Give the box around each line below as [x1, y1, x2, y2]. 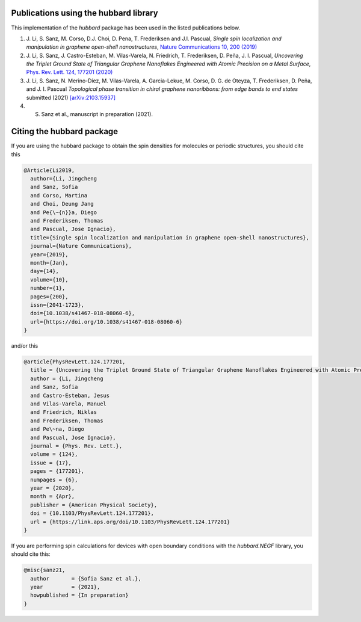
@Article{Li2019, [23, 167, 75, 174]
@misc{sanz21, [23, 567, 66, 574]
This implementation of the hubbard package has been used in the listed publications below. [11, 24, 241, 31]
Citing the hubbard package [11, 126, 119, 137]
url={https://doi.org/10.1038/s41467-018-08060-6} [30, 318, 183, 325]
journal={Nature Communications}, [30, 242, 132, 250]
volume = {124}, [30, 451, 78, 458]
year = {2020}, [30, 484, 75, 491]
